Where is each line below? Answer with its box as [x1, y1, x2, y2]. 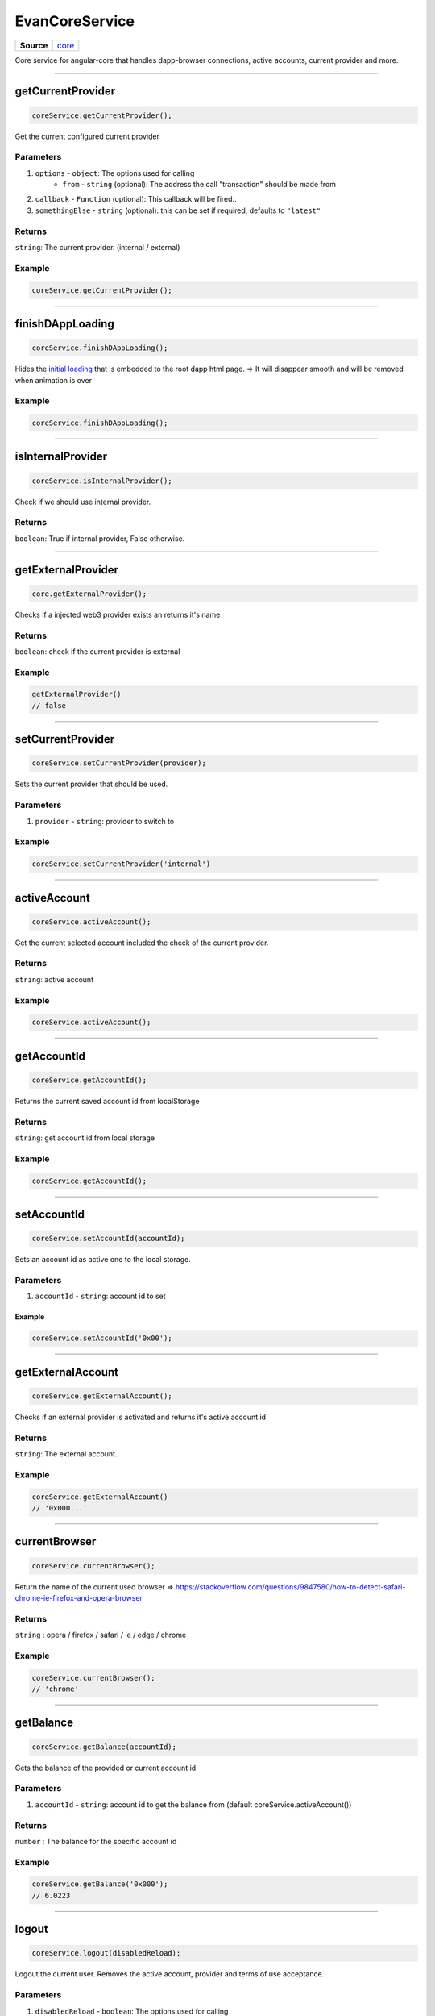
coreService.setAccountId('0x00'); [31, 1334, 172, 1343]
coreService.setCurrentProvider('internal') [31, 860, 211, 868]
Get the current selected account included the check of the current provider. [14, 938, 269, 948]
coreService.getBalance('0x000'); [31, 1880, 168, 1889]
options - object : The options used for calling [35, 168, 195, 177]
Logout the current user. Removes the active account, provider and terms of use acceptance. [14, 1969, 325, 1979]
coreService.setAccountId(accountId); [31, 1234, 185, 1243]
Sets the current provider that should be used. [14, 779, 168, 789]
